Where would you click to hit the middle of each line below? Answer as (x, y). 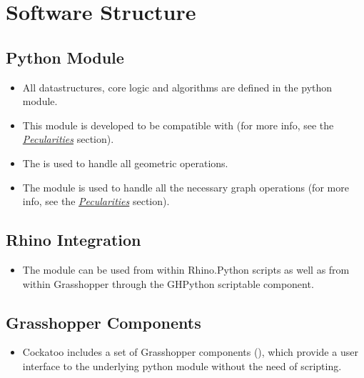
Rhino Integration (74, 240)
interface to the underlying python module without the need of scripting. (182, 365)
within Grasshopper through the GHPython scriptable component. (168, 283)
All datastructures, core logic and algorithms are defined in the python (177, 87)
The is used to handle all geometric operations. (125, 163)
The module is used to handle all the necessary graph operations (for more (186, 187)
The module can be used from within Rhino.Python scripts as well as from (186, 269)
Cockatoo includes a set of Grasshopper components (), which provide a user (190, 352)
